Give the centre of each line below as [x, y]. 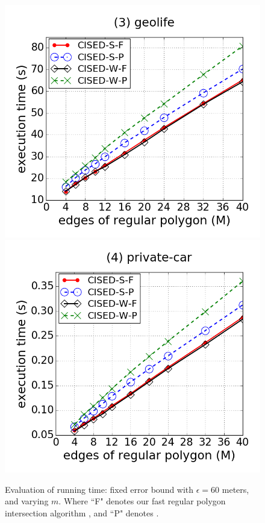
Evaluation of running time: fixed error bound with [99, 489]
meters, [235, 489]
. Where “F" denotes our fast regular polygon [142, 501]
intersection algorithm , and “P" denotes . [82, 512]
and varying [27, 501]
